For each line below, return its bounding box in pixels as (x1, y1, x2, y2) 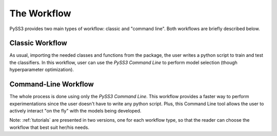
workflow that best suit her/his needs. (9, 124, 90, 130)
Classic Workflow (9, 39, 68, 48)
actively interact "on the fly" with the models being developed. (9, 107, 142, 114)
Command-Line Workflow (9, 80, 94, 89)
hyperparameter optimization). (9, 66, 74, 73)
